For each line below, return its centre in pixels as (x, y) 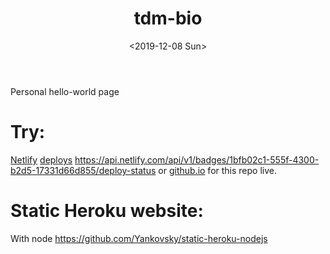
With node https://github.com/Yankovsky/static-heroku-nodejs (139, 238)
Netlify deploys (41, 159)
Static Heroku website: (107, 211)
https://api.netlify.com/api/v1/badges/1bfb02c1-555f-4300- (197, 159)
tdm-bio (168, 18)
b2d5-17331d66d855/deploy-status (83, 170)
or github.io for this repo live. (217, 170)
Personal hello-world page (65, 91)
